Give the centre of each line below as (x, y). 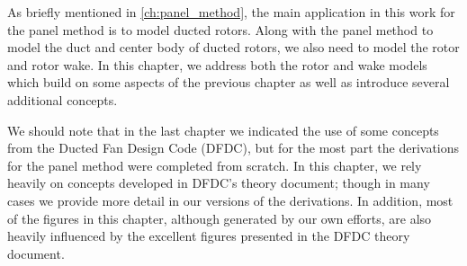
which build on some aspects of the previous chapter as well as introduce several (229, 82)
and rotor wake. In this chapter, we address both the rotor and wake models (217, 64)
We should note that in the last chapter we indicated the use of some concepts (223, 130)
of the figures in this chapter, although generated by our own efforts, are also (220, 218)
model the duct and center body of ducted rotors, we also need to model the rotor (233, 47)
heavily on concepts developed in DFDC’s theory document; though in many (219, 183)
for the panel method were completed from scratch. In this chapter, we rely (215, 165)
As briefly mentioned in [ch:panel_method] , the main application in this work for (231, 12)
